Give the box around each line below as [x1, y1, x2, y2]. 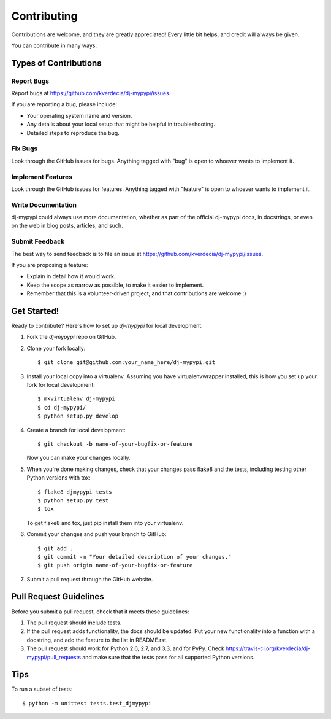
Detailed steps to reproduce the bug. [26, 129, 120, 136]
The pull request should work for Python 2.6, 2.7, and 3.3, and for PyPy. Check [26, 645, 225, 652]
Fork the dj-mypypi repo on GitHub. [26, 333, 116, 341]
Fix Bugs [11, 144, 38, 153]
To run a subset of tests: [11, 685, 73, 693]
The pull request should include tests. [26, 619, 122, 626]
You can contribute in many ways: [11, 42, 97, 49]
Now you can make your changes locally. [26, 454, 131, 462]
